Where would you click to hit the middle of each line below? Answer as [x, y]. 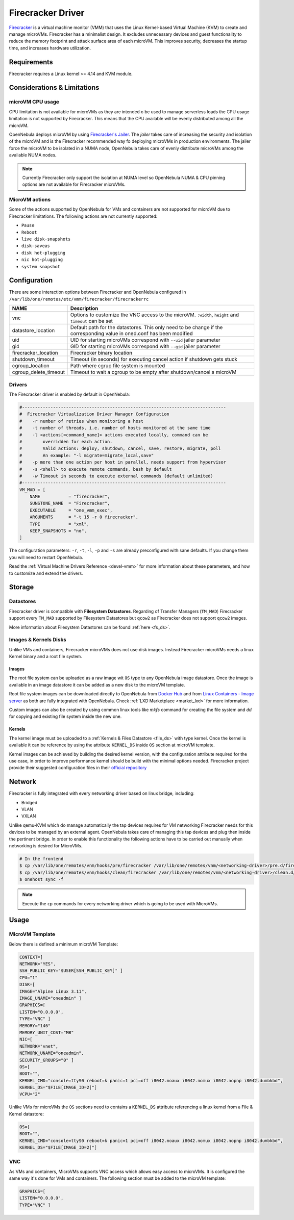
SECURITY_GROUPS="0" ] [47, 1060]
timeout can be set [92, 321]
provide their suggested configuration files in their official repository [78, 768]
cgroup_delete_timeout [38, 372]
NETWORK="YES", [37, 964]
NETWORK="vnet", [39, 1046]
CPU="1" [28, 978]
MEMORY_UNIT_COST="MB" [47, 1032]
